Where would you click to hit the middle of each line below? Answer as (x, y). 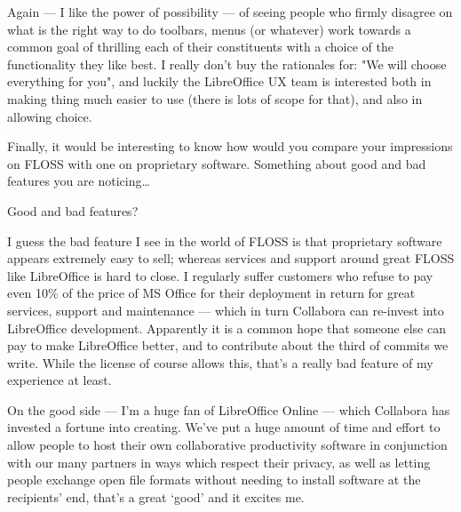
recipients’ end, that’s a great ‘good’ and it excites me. (156, 496)
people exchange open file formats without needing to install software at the (214, 480)
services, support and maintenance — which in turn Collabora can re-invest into (226, 310)
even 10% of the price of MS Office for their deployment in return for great (211, 293)
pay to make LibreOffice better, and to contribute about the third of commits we (228, 345)
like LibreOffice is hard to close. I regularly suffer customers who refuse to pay (220, 275)
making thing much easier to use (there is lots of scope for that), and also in (215, 98)
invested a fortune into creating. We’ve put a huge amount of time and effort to (224, 427)
